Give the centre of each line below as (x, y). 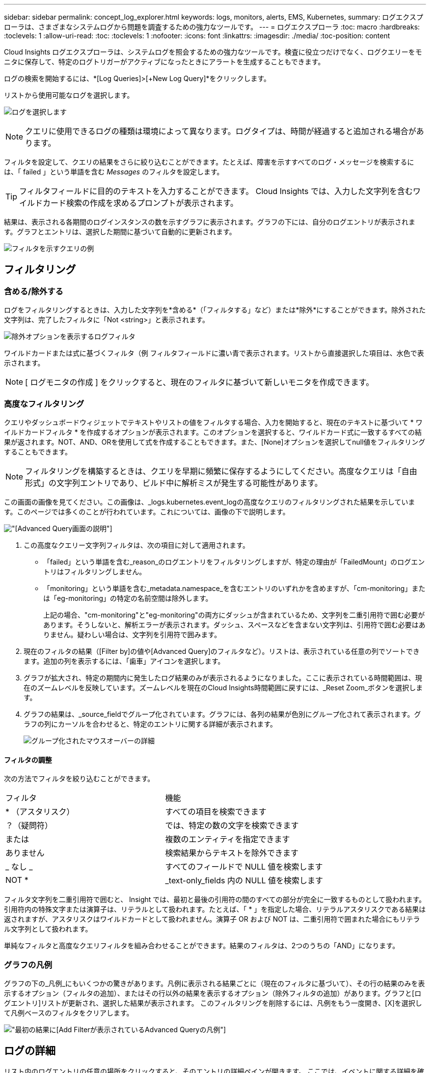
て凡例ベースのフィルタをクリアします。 (69, 1013)
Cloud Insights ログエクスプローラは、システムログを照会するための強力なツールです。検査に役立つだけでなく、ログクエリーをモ (213, 52)
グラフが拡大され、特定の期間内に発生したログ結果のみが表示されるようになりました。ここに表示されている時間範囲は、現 (223, 678)
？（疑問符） (29, 826)
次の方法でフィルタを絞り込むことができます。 (79, 779)
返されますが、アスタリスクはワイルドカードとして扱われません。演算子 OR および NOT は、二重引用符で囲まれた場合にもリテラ (212, 919)
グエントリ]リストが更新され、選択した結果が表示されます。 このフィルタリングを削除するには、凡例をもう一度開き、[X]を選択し (213, 1003)
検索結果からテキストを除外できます (232, 853)
